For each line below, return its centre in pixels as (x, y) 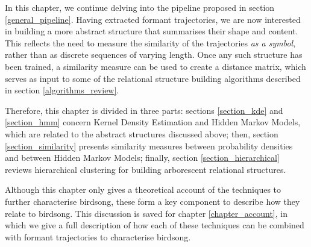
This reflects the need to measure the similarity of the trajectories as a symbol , (150, 42)
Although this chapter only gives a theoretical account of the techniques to (143, 189)
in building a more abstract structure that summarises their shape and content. (152, 31)
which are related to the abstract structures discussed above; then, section (142, 133)
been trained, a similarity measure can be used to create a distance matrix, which (155, 66)
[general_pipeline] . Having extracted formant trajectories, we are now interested (153, 19)
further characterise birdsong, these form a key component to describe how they (152, 201)
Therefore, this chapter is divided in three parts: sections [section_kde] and (144, 110)
